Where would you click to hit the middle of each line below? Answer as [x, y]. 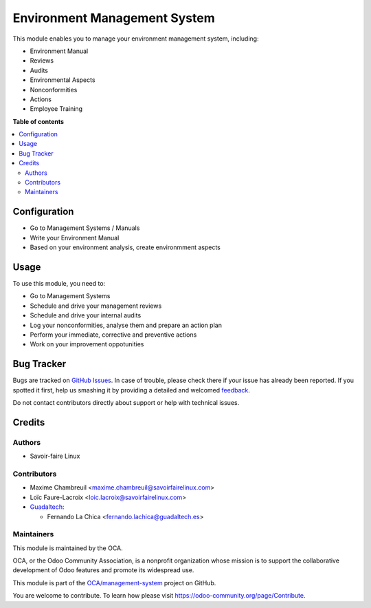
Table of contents [38, 121]
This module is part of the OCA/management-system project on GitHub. [114, 583]
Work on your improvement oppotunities [87, 344]
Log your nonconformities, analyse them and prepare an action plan [126, 325]
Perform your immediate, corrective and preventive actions [113, 335]
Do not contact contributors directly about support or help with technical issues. [126, 403]
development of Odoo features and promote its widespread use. [103, 570]
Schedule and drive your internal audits [86, 315]
